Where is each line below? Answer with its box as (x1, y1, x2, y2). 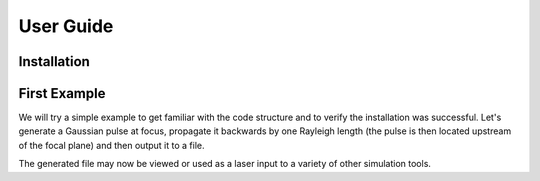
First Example (18, 85, 106, 102)
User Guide (18, 15, 114, 37)
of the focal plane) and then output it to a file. (18, 139, 205, 151)
